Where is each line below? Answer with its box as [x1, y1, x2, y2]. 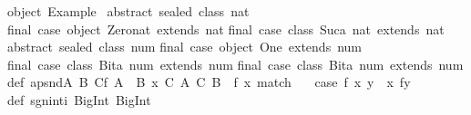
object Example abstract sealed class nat [7, 2, 250, 20]
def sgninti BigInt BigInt [7, 90, 151, 109]
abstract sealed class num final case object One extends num [7, 37, 362, 56]
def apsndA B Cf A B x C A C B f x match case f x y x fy [7, 72, 411, 91]
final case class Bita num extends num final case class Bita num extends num [7, 54, 464, 73]
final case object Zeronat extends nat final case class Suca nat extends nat [7, 19, 445, 38]
